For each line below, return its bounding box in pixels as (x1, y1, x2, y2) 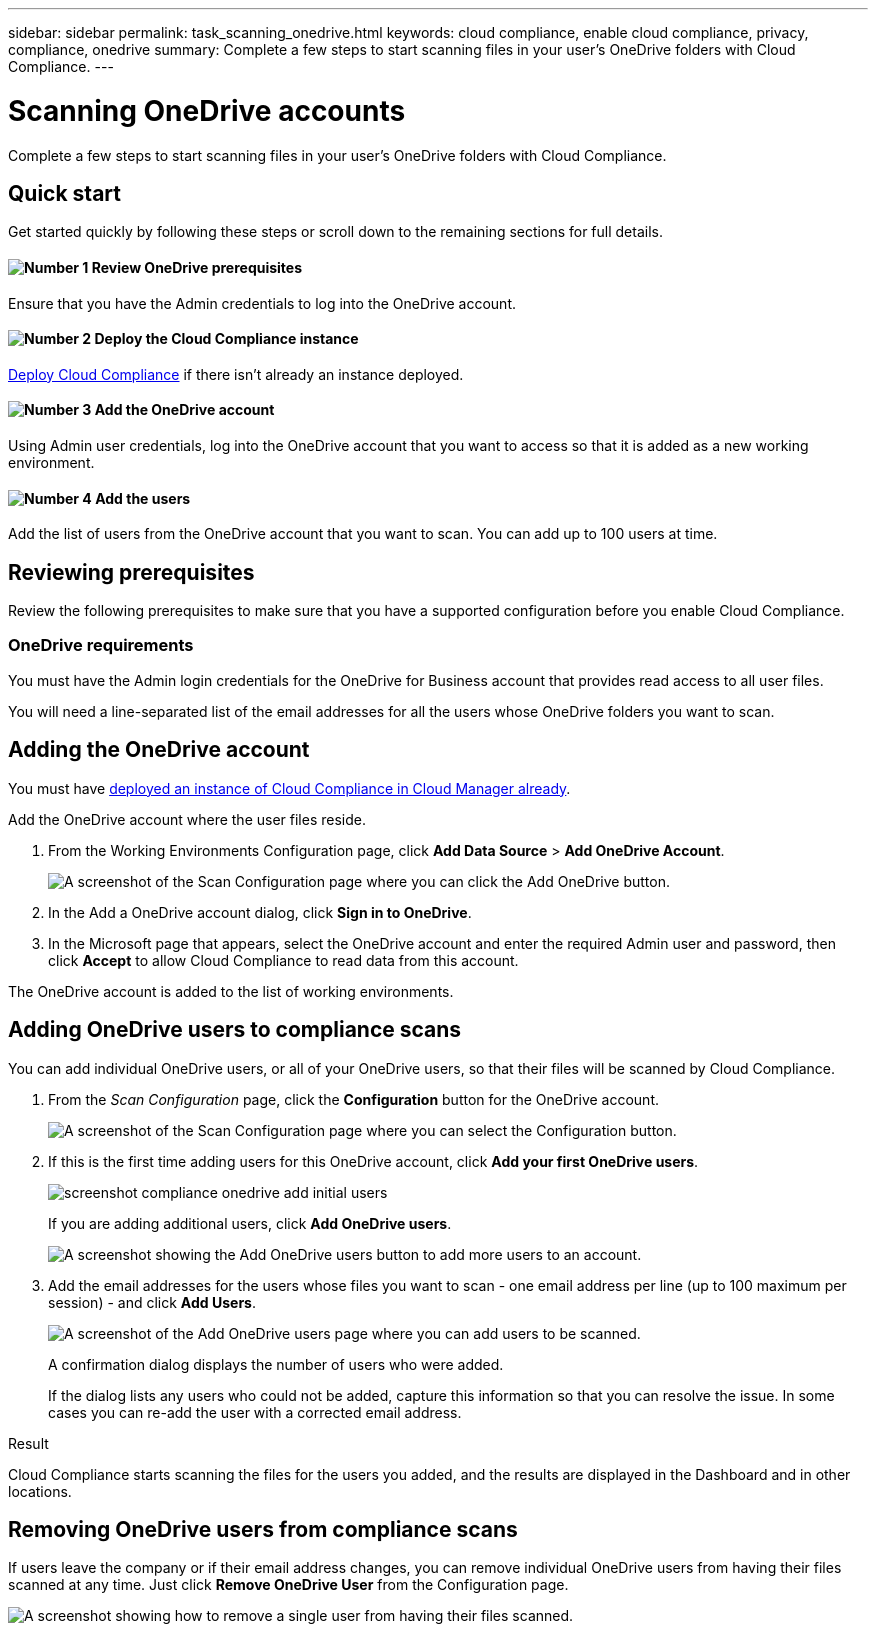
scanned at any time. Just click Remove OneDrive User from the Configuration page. (8, 1576, 569, 1594)
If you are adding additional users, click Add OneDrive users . (48, 1214, 452, 1232)
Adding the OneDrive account (8, 737, 310, 763)
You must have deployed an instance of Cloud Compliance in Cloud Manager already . (8, 779, 571, 797)
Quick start (8, 180, 121, 206)
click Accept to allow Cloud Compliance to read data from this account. (48, 951, 519, 969)
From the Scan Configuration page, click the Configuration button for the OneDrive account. (48, 1090, 659, 1108)
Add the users (95, 489, 191, 507)
